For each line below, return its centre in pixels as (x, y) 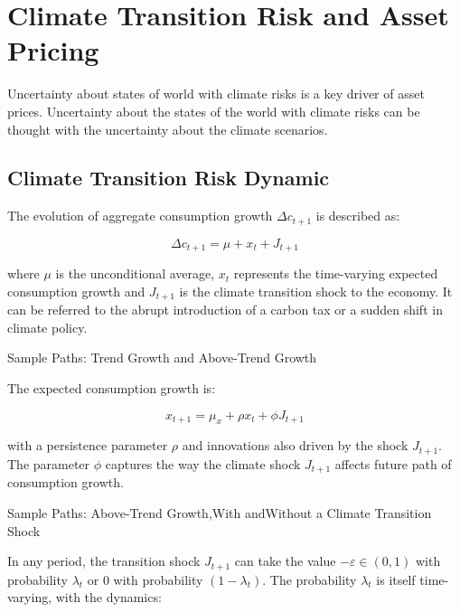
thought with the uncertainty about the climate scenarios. (168, 129)
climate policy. (47, 327)
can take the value (285, 561)
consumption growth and (76, 291)
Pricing (53, 50)
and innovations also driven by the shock (295, 445)
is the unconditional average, (135, 273)
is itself (396, 579)
